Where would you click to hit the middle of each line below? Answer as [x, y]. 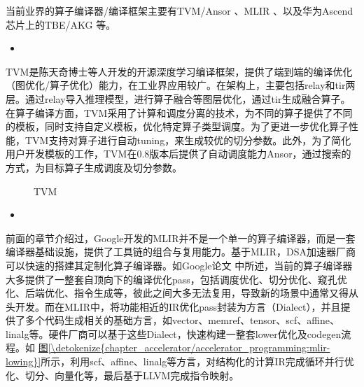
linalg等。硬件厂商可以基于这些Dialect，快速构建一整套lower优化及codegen [174, 333]
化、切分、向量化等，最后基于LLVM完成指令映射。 [122, 375]
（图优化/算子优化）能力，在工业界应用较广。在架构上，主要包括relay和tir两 [181, 85]
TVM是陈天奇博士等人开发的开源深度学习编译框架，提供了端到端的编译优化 [179, 71]
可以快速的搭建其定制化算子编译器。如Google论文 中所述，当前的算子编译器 [179, 265]
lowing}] [23, 361]
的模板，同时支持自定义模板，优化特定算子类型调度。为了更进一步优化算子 [177, 126]
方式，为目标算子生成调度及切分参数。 [94, 167]
